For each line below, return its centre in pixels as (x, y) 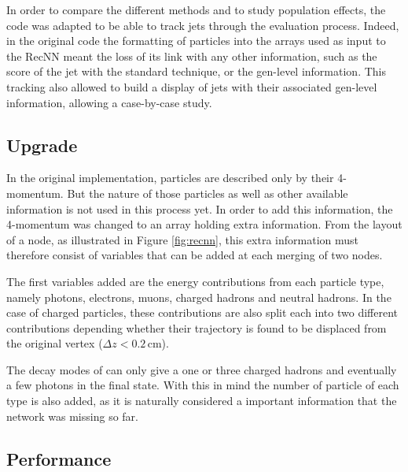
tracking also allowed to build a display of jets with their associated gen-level (192, 86)
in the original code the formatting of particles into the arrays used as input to (196, 41)
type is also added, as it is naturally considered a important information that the (202, 401)
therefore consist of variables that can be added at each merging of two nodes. (195, 255)
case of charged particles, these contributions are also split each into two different (202, 312)
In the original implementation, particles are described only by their (170, 178)
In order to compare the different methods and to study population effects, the (196, 9)
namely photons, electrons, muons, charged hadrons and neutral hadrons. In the (199, 297)
